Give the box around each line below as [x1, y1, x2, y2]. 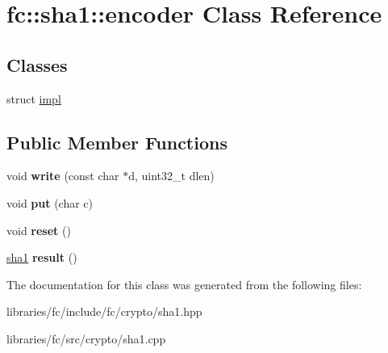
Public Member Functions [6, 129, 227, 154]
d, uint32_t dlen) [128, 167, 215, 184]
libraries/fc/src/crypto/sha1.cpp [6, 330, 166, 347]
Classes [6, 52, 68, 77]
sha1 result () [6, 249, 77, 266]
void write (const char [6, 167, 119, 184]
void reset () [6, 221, 71, 238]
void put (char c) [6, 194, 94, 211]
